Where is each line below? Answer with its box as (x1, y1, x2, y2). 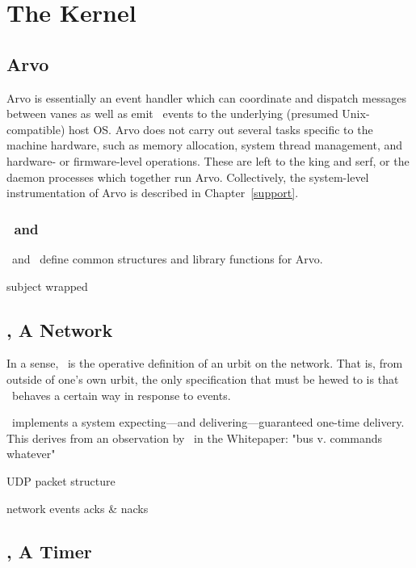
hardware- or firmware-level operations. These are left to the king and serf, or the (6, 152, 410, 169)
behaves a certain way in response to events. (11, 386, 231, 403)
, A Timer (6, 539, 92, 564)
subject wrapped (6, 277, 88, 294)
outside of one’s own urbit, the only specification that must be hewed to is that (6, 370, 399, 387)
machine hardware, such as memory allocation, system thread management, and (6, 137, 403, 154)
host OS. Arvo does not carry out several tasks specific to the (68, 120, 373, 137)
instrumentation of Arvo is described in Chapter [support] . (6, 184, 299, 201)
